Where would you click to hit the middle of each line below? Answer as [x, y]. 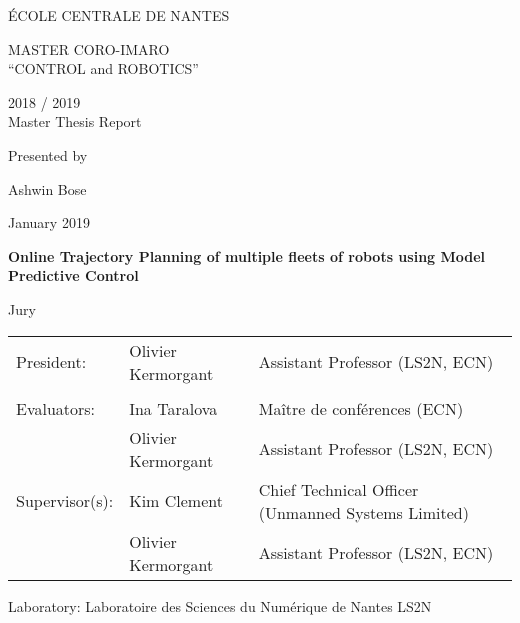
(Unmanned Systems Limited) [363, 512]
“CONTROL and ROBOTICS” [103, 68]
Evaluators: [56, 408]
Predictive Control [73, 275]
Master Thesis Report [75, 121]
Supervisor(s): [65, 501]
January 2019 [49, 222]
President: [51, 362]
